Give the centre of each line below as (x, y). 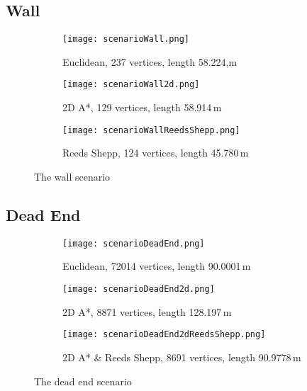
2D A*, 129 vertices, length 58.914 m (142, 107)
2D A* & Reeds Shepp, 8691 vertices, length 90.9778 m (182, 357)
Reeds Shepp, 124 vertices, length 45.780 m (156, 153)
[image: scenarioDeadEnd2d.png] (139, 289)
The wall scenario (72, 176)
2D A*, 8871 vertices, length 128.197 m (147, 311)
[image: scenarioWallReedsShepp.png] (151, 130)
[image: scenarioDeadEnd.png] (134, 243)
